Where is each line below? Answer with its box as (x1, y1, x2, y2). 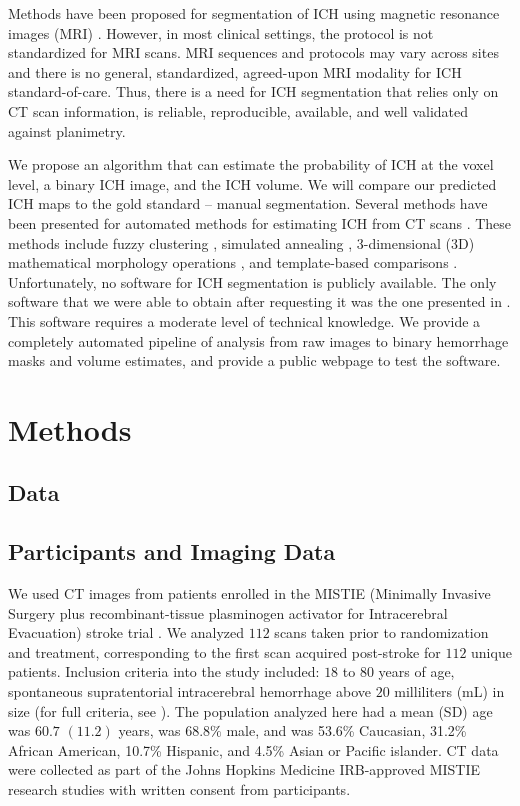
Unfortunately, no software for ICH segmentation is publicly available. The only (8, 271, 497, 292)
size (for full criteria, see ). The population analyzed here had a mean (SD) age (8, 700, 493, 721)
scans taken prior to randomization (274, 622, 489, 643)
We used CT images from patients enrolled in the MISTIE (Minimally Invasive (8, 583, 491, 604)
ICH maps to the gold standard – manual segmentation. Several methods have (8, 193, 488, 214)
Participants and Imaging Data (8, 536, 336, 567)
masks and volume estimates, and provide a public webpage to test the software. (8, 350, 501, 371)
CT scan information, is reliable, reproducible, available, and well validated (8, 100, 469, 121)
